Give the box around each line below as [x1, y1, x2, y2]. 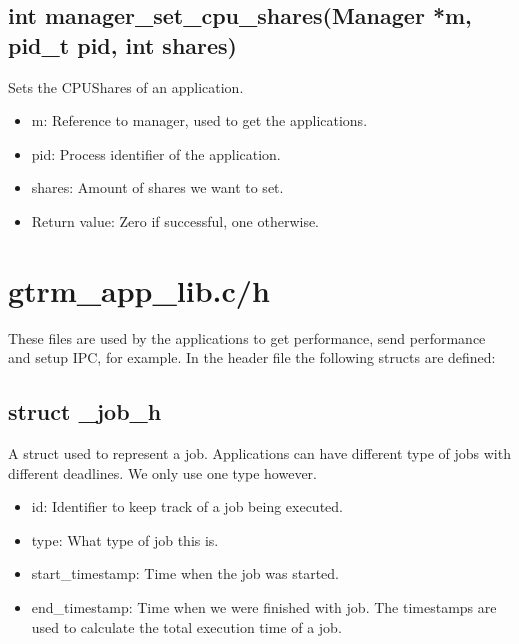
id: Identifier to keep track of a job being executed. [31, 496, 343, 517]
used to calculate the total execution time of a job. [31, 616, 342, 637]
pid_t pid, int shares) [8, 29, 238, 60]
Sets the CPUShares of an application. [8, 76, 244, 97]
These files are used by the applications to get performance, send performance [8, 327, 486, 348]
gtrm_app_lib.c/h [8, 269, 270, 310]
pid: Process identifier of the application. [31, 143, 281, 164]
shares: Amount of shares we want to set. [31, 177, 284, 198]
